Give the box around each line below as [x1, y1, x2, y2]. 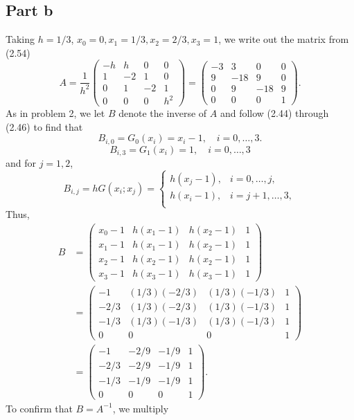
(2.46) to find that [6, 119, 83, 134]
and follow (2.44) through [220, 106, 329, 120]
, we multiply [112, 401, 169, 415]
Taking [6, 32, 35, 46]
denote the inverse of [118, 106, 207, 120]
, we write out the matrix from [218, 32, 349, 46]
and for [6, 156, 37, 170]
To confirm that [6, 401, 73, 415]
